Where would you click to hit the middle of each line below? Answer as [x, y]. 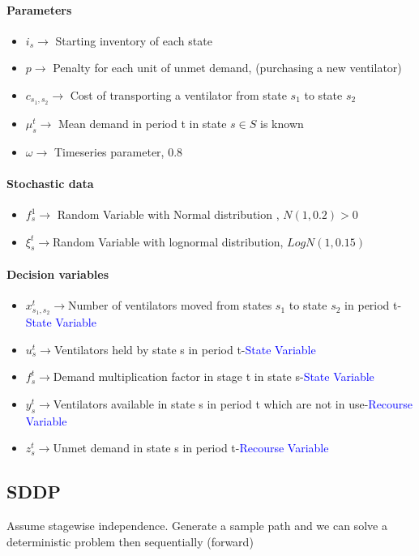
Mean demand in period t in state [143, 123]
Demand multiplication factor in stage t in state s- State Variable [214, 376]
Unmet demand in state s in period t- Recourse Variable [191, 448]
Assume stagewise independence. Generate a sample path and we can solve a [197, 526]
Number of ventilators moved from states [170, 305]
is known [282, 123]
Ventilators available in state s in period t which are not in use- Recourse [233, 403]
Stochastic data [50, 183]
